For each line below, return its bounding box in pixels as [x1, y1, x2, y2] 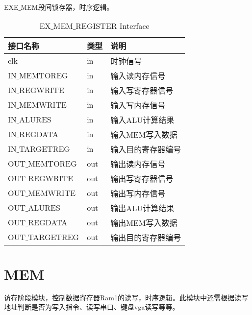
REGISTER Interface [76, 20, 150, 31]
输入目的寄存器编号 [110, 143, 181, 155]
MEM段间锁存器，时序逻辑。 [21, 2, 114, 12]
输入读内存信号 [110, 70, 166, 81]
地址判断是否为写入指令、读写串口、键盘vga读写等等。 [4, 302, 179, 312]
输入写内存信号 [110, 99, 166, 111]
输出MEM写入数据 [110, 217, 177, 228]
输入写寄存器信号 [110, 84, 174, 96]
